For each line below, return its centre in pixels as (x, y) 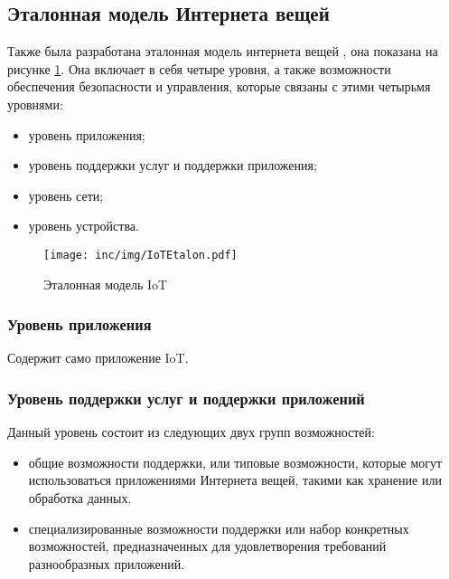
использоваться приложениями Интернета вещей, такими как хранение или (235, 480)
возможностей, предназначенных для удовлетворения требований (207, 546)
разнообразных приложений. (107, 563)
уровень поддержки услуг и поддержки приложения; (173, 165)
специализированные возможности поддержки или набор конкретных (219, 528)
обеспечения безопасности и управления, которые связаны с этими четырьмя (219, 86)
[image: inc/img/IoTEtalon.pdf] (140, 255)
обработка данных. (80, 498)
